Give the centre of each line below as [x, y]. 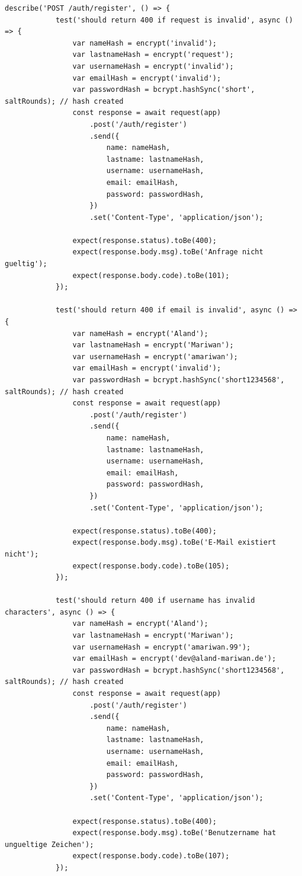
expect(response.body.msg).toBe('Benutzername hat [174, 833]
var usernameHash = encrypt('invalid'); [153, 66]
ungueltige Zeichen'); [49, 844]
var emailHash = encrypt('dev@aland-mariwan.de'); [174, 659]
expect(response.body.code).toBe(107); [151, 856]
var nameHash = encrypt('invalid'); [144, 43]
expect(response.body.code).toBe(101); [151, 275]
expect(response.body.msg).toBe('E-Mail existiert [174, 543]
